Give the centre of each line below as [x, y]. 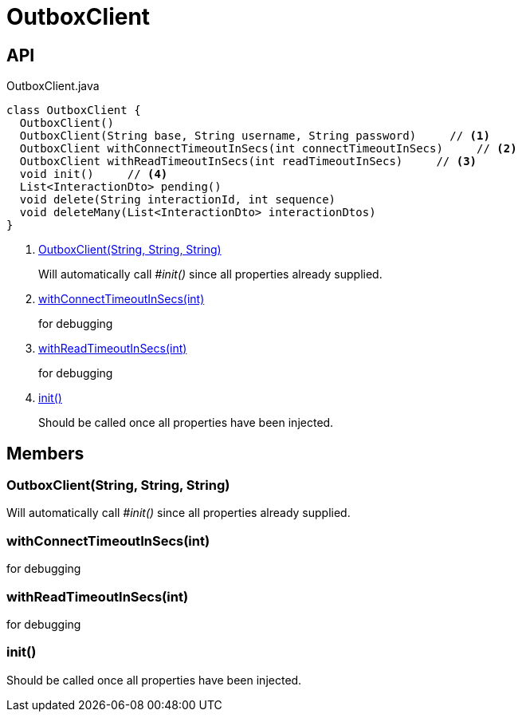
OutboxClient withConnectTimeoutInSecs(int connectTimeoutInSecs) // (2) [268, 149]
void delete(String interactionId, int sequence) [178, 200]
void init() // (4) [94, 174]
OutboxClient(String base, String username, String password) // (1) [255, 136]
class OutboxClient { [74, 110]
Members [45, 453]
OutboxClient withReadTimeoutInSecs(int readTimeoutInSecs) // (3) [248, 162]
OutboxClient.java [53, 86]
